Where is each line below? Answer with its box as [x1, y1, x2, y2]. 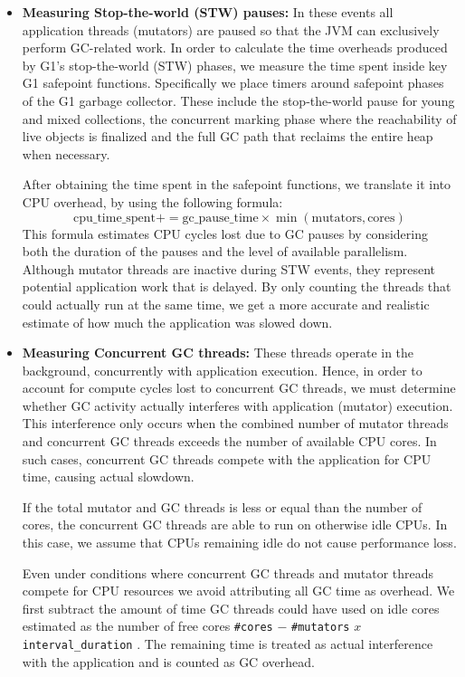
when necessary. [22, 144, 110, 163]
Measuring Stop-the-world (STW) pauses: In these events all [22, 3, 394, 21]
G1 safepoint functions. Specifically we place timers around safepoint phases [22, 73, 444, 92]
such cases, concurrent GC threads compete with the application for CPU [22, 449, 432, 468]
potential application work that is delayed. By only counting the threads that [22, 277, 451, 296]
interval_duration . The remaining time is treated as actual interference [22, 634, 433, 653]
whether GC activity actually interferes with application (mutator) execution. [22, 396, 453, 415]
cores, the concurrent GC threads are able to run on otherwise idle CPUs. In [22, 515, 448, 534]
